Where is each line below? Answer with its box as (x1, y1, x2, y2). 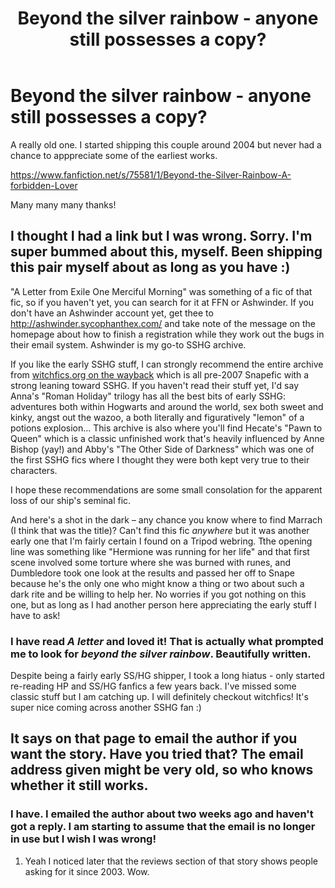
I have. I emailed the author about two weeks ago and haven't (10, 807, 314, 821)
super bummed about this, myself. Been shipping (10, 243, 323, 261)
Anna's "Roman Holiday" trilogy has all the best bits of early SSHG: (10, 390, 286, 402)
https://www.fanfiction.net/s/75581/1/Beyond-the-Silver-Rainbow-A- (10, 168, 292, 181)
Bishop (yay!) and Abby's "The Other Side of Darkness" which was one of (10, 443, 315, 455)
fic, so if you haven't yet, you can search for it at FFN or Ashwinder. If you (10, 296, 315, 308)
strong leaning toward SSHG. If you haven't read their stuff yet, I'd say (10, 379, 300, 391)
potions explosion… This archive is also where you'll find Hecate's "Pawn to (10, 422, 323, 434)
